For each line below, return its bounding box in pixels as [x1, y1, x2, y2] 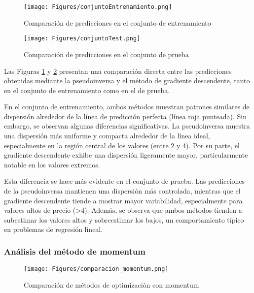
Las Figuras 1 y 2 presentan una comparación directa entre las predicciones [4, 65, 232, 76]
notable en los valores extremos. [4, 159, 100, 169]
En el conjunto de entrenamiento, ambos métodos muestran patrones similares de [4, 101, 250, 112]
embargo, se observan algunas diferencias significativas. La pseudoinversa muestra [4, 121, 250, 131]
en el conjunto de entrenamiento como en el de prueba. [4, 85, 170, 95]
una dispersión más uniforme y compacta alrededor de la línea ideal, [4, 130, 210, 141]
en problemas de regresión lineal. [4, 224, 103, 234]
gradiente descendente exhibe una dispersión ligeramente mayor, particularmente [4, 150, 248, 160]
